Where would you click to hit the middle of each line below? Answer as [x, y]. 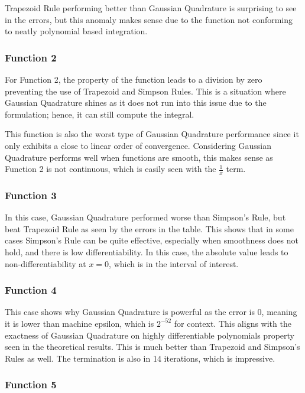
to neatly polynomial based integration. [76, 31]
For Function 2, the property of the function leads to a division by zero [134, 79]
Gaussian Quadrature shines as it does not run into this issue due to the [136, 103]
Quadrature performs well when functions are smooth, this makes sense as [139, 157]
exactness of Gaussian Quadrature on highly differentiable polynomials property [150, 335]
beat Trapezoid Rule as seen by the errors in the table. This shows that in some [149, 228]
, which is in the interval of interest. [174, 263]
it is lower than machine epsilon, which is [80, 323]
